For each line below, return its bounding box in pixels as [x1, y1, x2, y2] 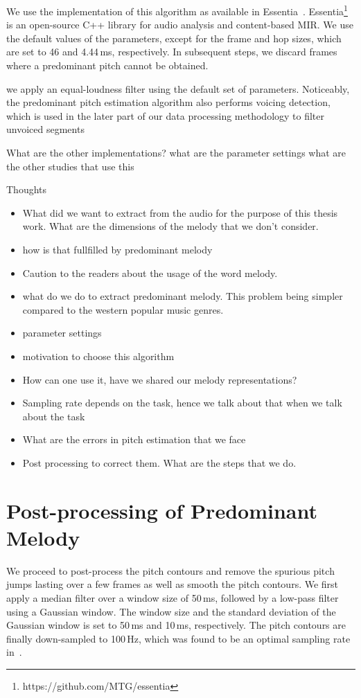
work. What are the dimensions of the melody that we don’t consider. [22, 219, 319, 233]
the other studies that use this [6, 159, 134, 173]
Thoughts [6, 182, 47, 197]
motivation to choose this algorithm [22, 348, 175, 363]
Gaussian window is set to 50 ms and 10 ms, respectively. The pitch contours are [6, 618, 346, 632]
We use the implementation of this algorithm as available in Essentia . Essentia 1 [6, 2, 348, 18]
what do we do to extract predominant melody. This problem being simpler [22, 289, 343, 303]
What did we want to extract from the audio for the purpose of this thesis [22, 205, 338, 220]
